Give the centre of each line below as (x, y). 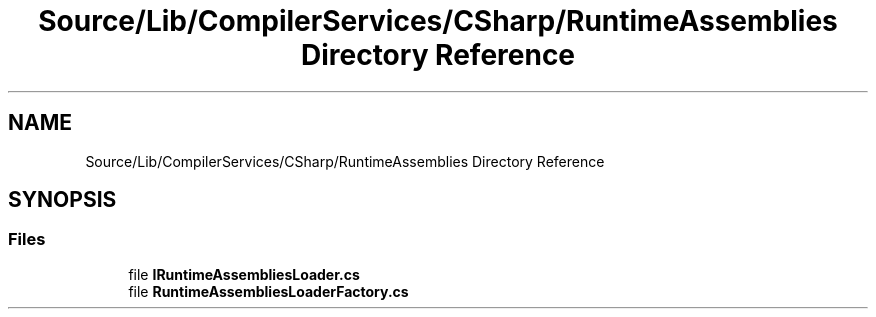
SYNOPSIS (62, 200)
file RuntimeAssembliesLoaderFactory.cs (268, 291)
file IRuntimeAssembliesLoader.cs (244, 274)
